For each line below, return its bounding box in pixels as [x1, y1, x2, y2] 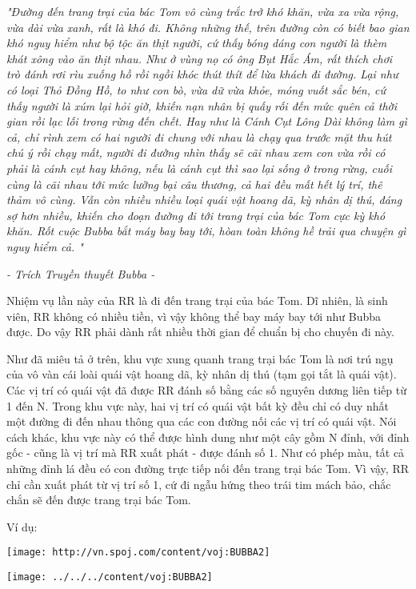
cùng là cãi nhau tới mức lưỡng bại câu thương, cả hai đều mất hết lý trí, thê [6, 175, 382, 192]
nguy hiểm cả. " [6, 238, 83, 254]
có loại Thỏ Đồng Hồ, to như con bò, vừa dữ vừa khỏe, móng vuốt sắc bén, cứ [6, 81, 386, 98]
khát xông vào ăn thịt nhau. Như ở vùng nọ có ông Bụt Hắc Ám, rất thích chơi [6, 50, 393, 66]
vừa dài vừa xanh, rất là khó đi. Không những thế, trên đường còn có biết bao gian [6, 18, 410, 35]
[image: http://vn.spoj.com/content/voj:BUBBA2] [6, 547, 270, 559]
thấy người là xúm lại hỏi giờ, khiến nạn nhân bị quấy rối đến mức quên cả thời [6, 97, 397, 114]
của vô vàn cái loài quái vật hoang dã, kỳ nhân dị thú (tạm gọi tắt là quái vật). [6, 366, 397, 383]
